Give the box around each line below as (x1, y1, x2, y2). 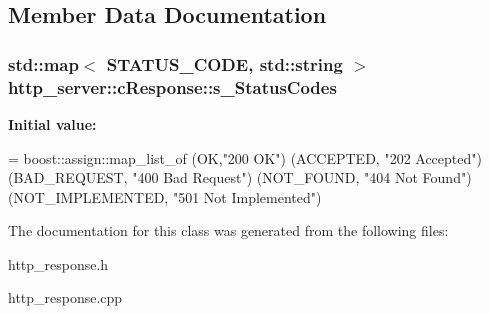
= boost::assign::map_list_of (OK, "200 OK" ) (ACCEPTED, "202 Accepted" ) (8, 147, 482, 168)
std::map (8, 51, 79, 76)
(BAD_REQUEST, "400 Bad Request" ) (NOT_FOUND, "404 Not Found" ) (8, 167, 472, 188)
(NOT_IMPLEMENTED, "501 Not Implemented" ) (8, 186, 322, 207)
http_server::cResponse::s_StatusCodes (8, 74, 337, 99)
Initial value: (8, 113, 97, 134)
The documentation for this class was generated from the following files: (8, 220, 449, 241)
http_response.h (8, 253, 109, 274)
